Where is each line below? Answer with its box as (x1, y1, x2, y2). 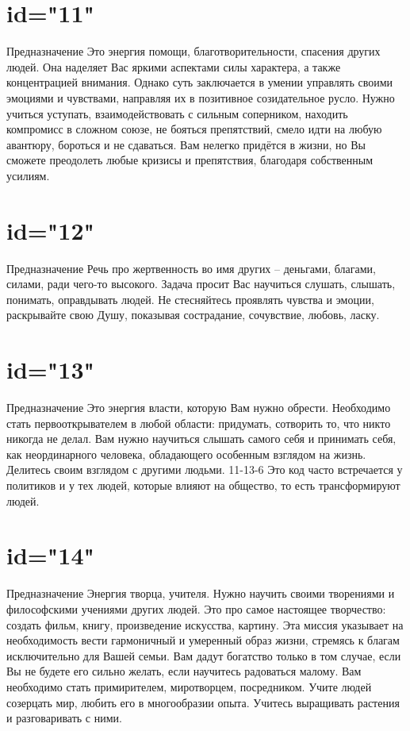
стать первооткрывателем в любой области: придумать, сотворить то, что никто (6, 414, 391, 431)
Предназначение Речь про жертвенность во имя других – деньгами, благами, (6, 260, 376, 276)
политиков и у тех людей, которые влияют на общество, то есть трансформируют (6, 477, 400, 494)
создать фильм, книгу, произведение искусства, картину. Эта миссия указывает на (6, 616, 404, 633)
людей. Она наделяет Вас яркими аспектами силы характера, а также (6, 58, 341, 75)
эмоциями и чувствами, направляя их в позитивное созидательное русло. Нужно (6, 89, 395, 106)
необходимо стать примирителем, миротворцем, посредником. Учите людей (6, 678, 372, 694)
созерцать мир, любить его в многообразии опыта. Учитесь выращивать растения (6, 694, 400, 710)
